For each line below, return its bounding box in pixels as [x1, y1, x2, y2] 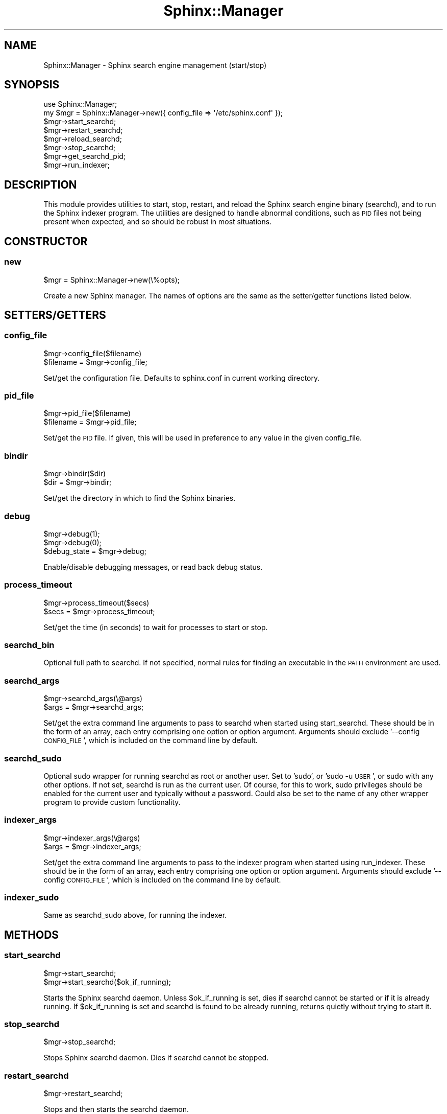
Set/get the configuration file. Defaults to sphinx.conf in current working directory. [43, 373, 320, 382]
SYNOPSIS [4, 78, 60, 91]
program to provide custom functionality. [43, 797, 181, 806]
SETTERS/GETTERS [4, 308, 106, 321]
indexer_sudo [4, 892, 59, 903]
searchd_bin [4, 640, 55, 651]
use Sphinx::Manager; [43, 100, 117, 109]
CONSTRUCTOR [4, 235, 88, 248]
